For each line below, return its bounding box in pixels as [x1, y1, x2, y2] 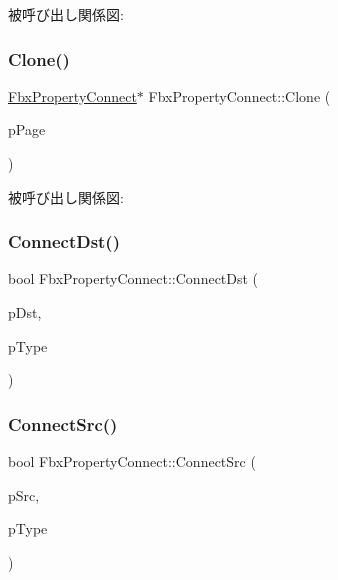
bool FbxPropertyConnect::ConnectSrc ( [8, 451, 256, 471]
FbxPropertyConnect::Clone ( [148, 85, 331, 106]
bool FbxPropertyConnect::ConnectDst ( [8, 268, 259, 289]
